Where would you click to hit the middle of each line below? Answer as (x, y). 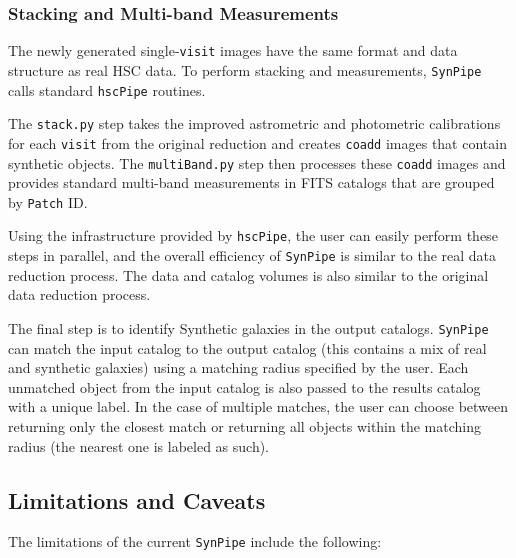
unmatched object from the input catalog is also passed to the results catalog (244, 386)
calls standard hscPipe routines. (107, 89)
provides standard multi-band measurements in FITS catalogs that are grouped (251, 182)
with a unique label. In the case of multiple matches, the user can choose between (258, 406)
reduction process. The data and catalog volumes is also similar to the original (248, 274)
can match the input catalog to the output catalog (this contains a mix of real (247, 347)
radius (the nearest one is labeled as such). (139, 445)
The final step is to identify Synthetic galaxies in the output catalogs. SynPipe (248, 327)
